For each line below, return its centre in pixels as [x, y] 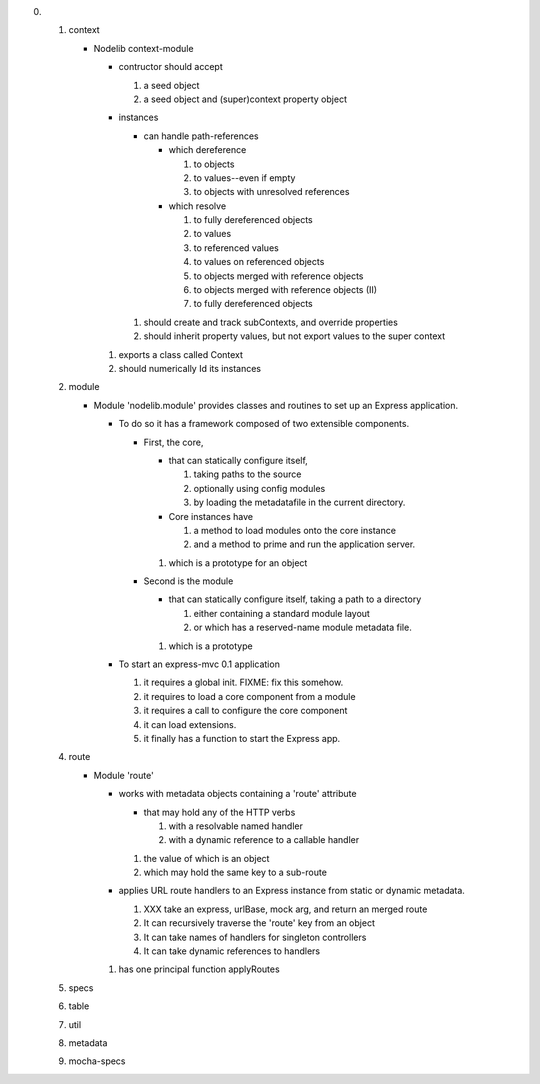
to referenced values [236, 247]
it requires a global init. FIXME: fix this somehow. [243, 682]
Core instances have [211, 516]
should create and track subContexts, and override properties [271, 322]
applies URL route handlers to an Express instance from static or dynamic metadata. [291, 891]
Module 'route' [123, 775]
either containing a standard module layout [281, 613]
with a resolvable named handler [236, 826]
